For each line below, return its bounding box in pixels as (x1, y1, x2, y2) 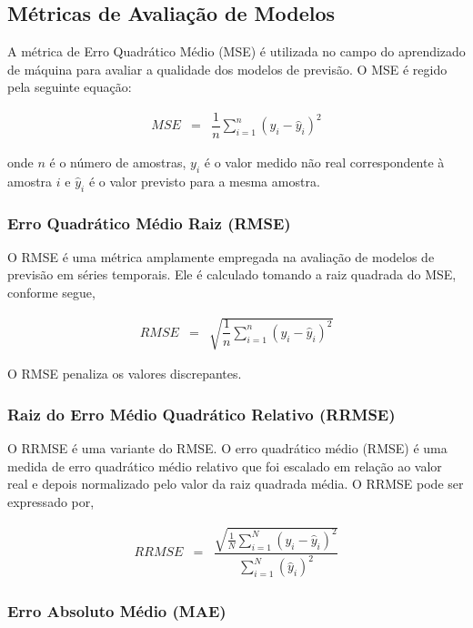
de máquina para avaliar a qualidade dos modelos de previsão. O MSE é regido (7, 59, 448, 78)
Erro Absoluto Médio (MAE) (7, 600, 226, 623)
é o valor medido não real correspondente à (204, 153, 445, 172)
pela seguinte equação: (7, 77, 132, 96)
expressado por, (7, 491, 95, 511)
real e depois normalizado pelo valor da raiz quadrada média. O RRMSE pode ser (7, 474, 464, 493)
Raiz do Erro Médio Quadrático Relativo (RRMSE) (7, 402, 396, 425)
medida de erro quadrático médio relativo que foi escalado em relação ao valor (7, 456, 442, 475)
